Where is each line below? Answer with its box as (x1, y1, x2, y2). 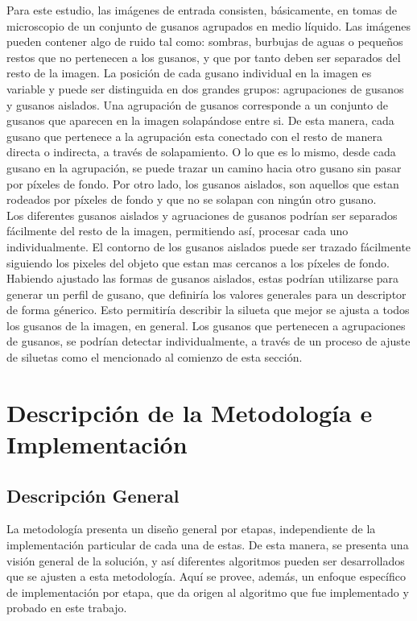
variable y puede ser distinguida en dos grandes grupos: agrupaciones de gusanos (6, 80, 404, 97)
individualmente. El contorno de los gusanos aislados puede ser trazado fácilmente (6, 238, 411, 255)
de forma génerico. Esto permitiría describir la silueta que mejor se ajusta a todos (6, 301, 410, 318)
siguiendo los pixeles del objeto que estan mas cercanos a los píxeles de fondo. (6, 254, 390, 271)
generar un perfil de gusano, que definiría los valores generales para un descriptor (6, 285, 407, 302)
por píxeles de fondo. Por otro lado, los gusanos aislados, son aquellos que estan (6, 175, 399, 192)
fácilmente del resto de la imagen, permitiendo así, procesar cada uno (6, 222, 349, 239)
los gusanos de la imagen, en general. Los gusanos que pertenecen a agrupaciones (6, 317, 406, 333)
